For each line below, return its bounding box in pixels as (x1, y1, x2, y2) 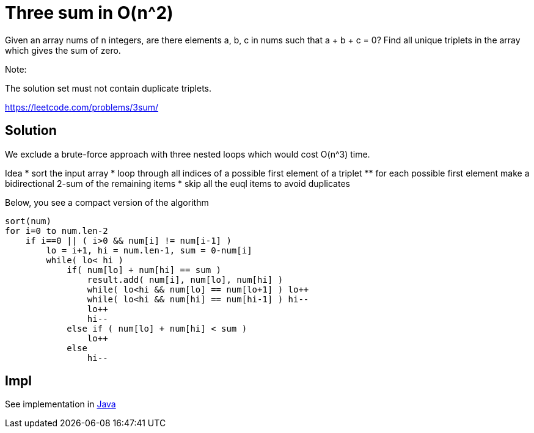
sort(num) (5, 216, 51, 226)
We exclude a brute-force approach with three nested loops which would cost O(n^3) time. (5, 148, 370, 159)
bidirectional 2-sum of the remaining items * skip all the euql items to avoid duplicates (5, 178, 350, 189)
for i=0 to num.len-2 (5, 225, 108, 236)
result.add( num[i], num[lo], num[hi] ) (87, 274, 283, 285)
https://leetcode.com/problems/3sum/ (5, 101, 158, 112)
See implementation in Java (5, 399, 116, 410)
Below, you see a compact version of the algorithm (5, 197, 209, 208)
